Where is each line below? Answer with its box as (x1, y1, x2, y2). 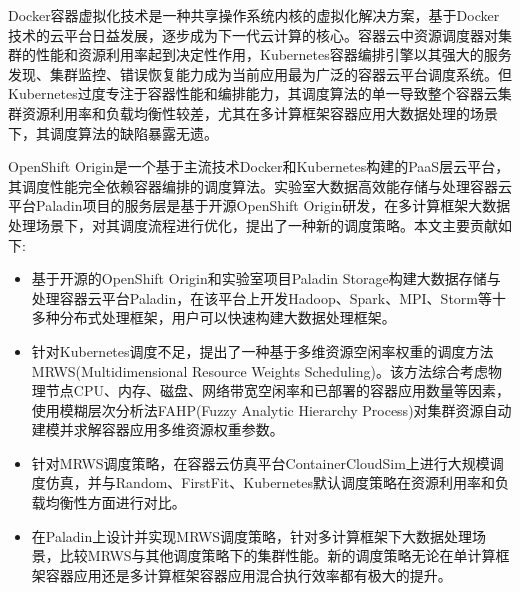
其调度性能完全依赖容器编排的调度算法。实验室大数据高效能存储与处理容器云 (8, 175, 512, 196)
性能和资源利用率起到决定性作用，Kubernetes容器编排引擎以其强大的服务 (35, 44, 512, 65)
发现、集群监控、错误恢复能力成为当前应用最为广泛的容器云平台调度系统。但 (8, 63, 512, 84)
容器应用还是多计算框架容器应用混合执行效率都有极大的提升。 (45, 564, 452, 585)
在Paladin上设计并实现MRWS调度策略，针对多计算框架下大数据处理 (31, 525, 473, 546)
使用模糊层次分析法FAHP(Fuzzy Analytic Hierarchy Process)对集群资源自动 (31, 399, 512, 420)
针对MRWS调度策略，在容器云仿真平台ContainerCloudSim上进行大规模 (31, 452, 490, 473)
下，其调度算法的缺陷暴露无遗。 (8, 122, 218, 143)
